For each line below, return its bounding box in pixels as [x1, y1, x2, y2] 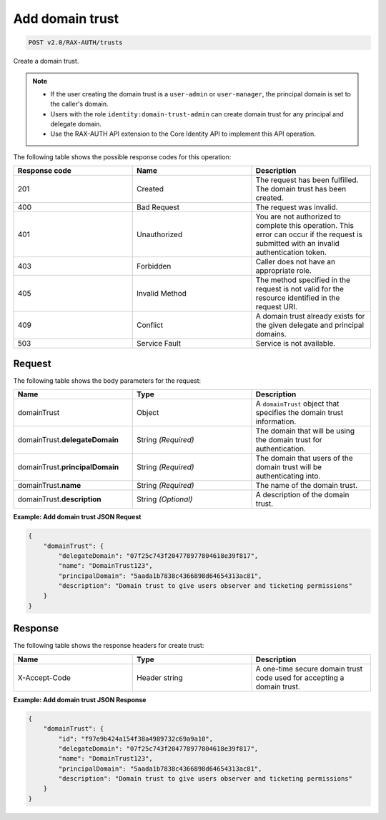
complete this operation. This [255, 221, 354, 231]
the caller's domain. [50, 100, 109, 109]
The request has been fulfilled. [255, 175, 359, 185]
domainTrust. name [17, 481, 81, 491]
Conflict [137, 320, 164, 330]
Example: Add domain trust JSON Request [13, 513, 142, 521]
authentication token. [255, 247, 327, 257]
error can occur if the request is [255, 229, 362, 239]
